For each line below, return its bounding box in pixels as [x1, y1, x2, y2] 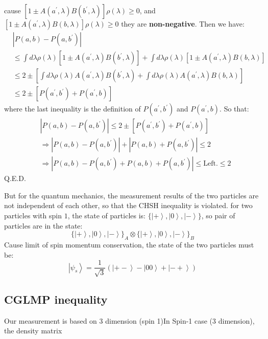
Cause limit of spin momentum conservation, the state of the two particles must [4, 239, 254, 250]
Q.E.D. [4, 173, 26, 184]
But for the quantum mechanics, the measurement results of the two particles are [4, 190, 259, 200]
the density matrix [4, 325, 62, 336]
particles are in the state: [4, 220, 83, 231]
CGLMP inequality [4, 291, 108, 307]
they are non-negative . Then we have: [121, 18, 245, 29]
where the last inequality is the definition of [4, 103, 141, 114]
